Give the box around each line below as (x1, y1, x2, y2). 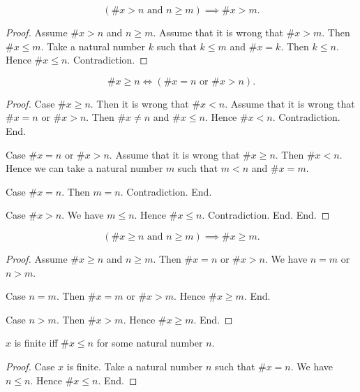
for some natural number (96, 335, 203, 350)
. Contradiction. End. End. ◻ (202, 208, 330, 222)
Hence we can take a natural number (6, 161, 163, 175)
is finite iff (14, 335, 58, 350)
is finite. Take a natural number (66, 358, 203, 373)
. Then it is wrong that (90, 96, 189, 110)
